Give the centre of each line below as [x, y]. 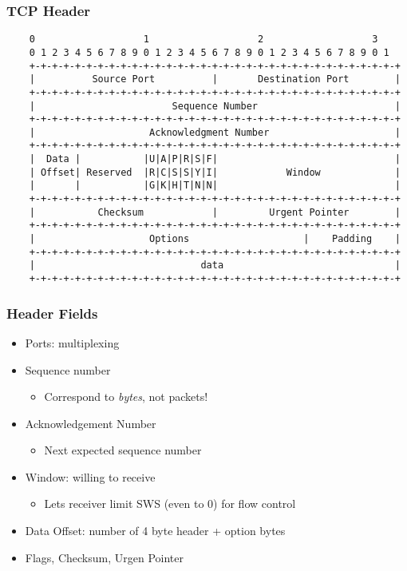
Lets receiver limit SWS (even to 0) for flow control [170, 504]
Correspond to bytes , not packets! [126, 397]
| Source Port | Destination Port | [215, 79]
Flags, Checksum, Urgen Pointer [104, 557]
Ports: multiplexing [72, 342]
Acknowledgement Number [91, 423]
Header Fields [52, 313]
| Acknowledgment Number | [215, 132]
